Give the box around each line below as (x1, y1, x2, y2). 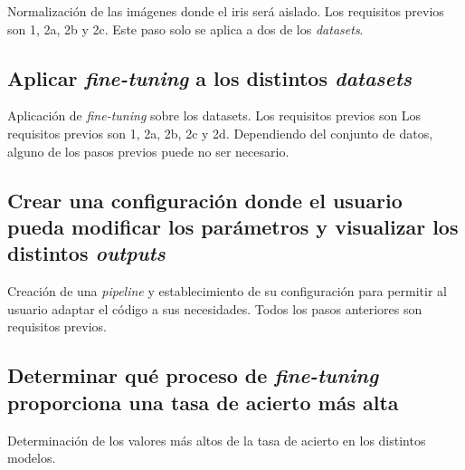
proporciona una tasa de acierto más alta (7, 388, 399, 416)
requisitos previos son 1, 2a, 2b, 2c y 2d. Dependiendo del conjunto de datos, (7, 123, 433, 142)
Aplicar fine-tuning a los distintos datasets (7, 63, 413, 91)
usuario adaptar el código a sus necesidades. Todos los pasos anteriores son (7, 299, 422, 318)
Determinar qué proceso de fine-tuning (7, 361, 379, 389)
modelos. (7, 448, 56, 467)
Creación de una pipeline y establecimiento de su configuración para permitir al (7, 282, 447, 301)
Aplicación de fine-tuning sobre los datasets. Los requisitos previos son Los (7, 106, 422, 125)
